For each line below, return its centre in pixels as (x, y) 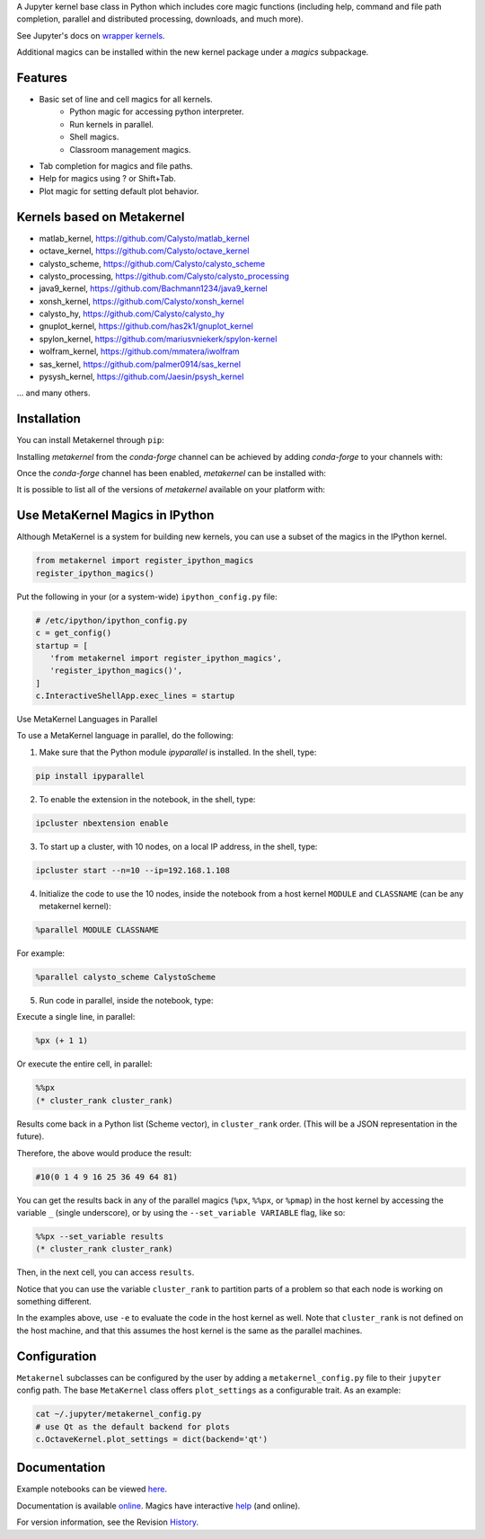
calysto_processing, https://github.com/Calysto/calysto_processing (164, 276)
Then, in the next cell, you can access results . (106, 1272)
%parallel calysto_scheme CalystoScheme (125, 977)
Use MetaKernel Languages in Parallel (87, 720)
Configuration (57, 1356)
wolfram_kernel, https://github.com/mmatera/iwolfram (139, 351)
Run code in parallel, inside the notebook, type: (127, 1001)
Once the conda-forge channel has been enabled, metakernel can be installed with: (172, 473)
